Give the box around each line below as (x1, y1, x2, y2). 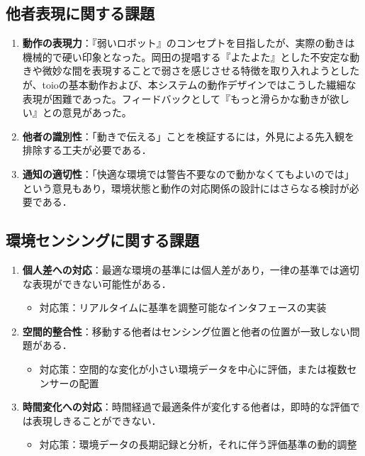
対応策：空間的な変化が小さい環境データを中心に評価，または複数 (39, 361, 347, 376)
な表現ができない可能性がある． (22, 276, 172, 291)
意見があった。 (62, 105, 132, 120)
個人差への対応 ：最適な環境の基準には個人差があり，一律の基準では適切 (22, 262, 359, 277)
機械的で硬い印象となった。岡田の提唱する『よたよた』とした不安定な (22, 49, 350, 64)
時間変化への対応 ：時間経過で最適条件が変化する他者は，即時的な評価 (22, 399, 350, 414)
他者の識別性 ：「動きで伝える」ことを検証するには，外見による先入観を (22, 128, 354, 143)
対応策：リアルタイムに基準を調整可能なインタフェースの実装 (39, 300, 327, 315)
